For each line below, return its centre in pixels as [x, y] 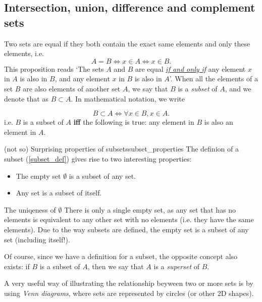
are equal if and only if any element [191, 68]
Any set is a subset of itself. [59, 193]
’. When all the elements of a [214, 79]
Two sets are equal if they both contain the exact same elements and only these [127, 43]
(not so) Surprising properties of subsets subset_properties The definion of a [121, 149]
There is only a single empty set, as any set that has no [150, 209]
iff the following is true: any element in [134, 122]
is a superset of [177, 266]
